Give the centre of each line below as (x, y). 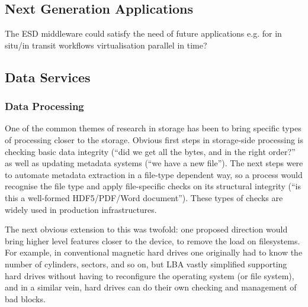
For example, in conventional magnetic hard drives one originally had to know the (154, 252)
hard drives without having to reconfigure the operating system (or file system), (150, 275)
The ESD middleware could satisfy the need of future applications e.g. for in (143, 33)
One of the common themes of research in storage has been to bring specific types (153, 128)
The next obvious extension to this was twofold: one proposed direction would (146, 229)
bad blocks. (25, 298)
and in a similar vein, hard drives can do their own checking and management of (151, 287)
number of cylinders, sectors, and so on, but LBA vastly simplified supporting (146, 264)
